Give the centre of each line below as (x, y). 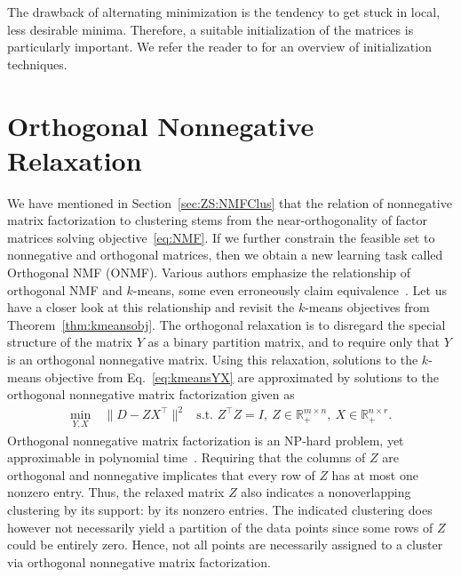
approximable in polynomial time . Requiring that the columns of (187, 457)
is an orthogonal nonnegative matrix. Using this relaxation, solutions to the (213, 360)
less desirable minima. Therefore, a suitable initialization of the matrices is (211, 29)
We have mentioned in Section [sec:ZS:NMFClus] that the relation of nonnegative (230, 202)
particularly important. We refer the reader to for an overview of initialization (219, 47)
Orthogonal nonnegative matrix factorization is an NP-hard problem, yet (206, 440)
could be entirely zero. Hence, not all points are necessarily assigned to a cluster (225, 545)
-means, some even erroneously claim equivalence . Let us (290, 289)
